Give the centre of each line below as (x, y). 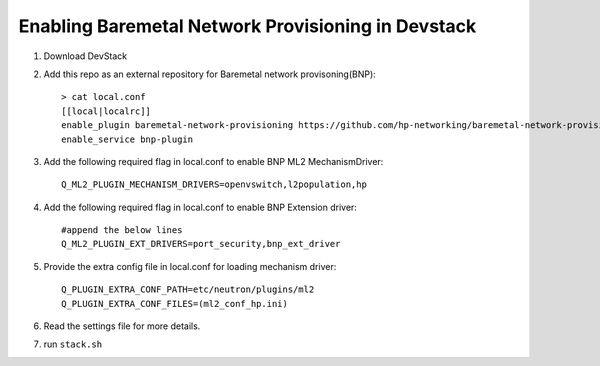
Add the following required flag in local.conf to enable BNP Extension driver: (200, 207)
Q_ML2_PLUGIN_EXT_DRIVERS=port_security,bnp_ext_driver (201, 244)
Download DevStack (85, 56)
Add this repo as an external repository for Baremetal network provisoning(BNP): (210, 74)
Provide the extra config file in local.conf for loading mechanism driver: (190, 266)
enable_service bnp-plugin (127, 139)
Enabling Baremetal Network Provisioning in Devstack (247, 26)
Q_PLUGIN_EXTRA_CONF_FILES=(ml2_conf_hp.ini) (175, 303)
